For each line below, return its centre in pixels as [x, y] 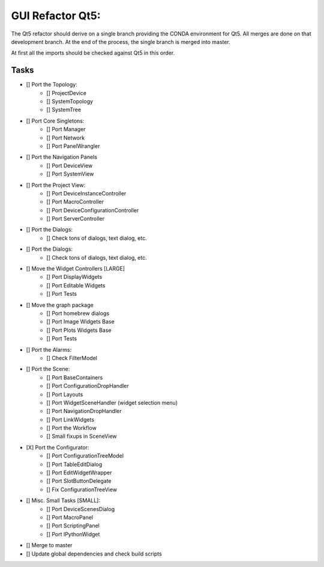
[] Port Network [66, 138]
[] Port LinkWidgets [70, 419]
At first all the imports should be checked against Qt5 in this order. [93, 53]
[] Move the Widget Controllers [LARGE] [76, 269]
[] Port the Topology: [52, 85]
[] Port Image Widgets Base [80, 322]
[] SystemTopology [70, 102]
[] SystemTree [64, 110]
